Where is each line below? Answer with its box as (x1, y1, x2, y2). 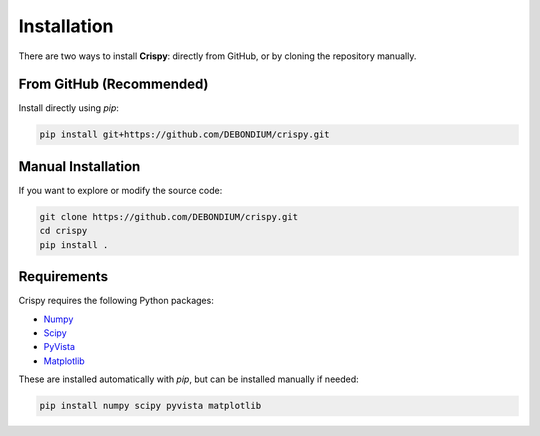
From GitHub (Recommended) (18, 76, 209, 93)
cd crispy (39, 225, 88, 237)
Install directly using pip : (18, 102, 120, 114)
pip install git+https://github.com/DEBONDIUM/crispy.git (39, 129, 330, 140)
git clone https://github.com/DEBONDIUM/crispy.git (39, 211, 299, 222)
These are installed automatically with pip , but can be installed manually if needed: (18, 373, 359, 385)
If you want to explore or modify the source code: (18, 184, 223, 196)
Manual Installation (18, 158, 141, 175)
